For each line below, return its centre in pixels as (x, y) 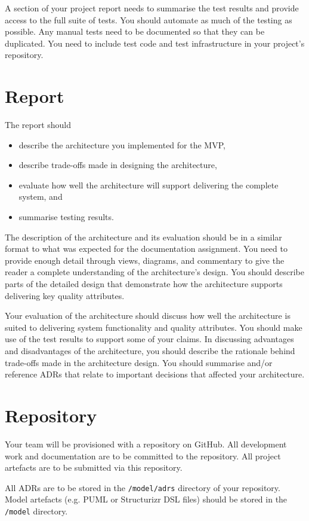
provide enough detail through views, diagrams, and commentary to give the (145, 260)
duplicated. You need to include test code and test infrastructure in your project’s (155, 43)
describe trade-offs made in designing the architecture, (118, 165)
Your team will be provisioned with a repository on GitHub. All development (146, 444)
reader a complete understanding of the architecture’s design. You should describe (154, 272)
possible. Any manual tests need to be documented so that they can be (135, 31)
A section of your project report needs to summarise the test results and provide (152, 8)
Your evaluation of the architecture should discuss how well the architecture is (148, 316)
